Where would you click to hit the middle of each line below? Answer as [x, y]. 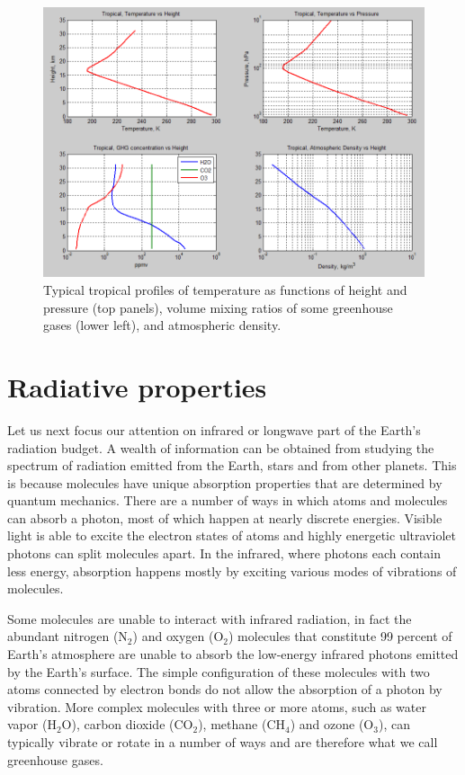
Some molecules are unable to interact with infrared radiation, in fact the [210, 618]
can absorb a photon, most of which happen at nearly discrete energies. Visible [225, 517]
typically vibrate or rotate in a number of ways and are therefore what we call [223, 742]
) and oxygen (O [178, 636]
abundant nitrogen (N [67, 636]
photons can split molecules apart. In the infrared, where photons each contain [224, 553]
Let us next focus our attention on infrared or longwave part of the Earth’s [214, 429]
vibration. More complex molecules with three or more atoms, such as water [217, 706]
